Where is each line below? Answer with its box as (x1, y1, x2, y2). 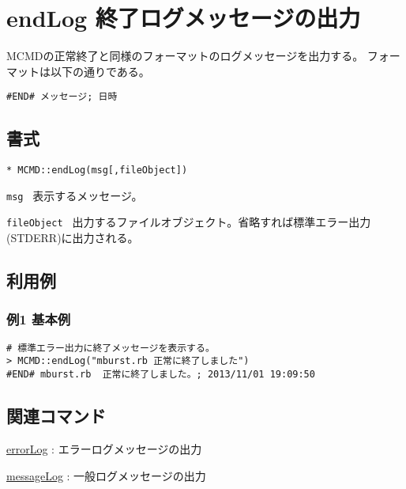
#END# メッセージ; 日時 (6, 91, 118, 103)
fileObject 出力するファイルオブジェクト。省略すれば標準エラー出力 (6, 214, 371, 230)
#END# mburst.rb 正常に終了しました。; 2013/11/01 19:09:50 (6, 369, 315, 381)
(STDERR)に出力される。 (6, 229, 139, 246)
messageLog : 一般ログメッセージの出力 (6, 467, 206, 483)
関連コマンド (6, 404, 106, 428)
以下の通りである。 (50, 63, 150, 79)
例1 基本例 (6, 309, 71, 329)
